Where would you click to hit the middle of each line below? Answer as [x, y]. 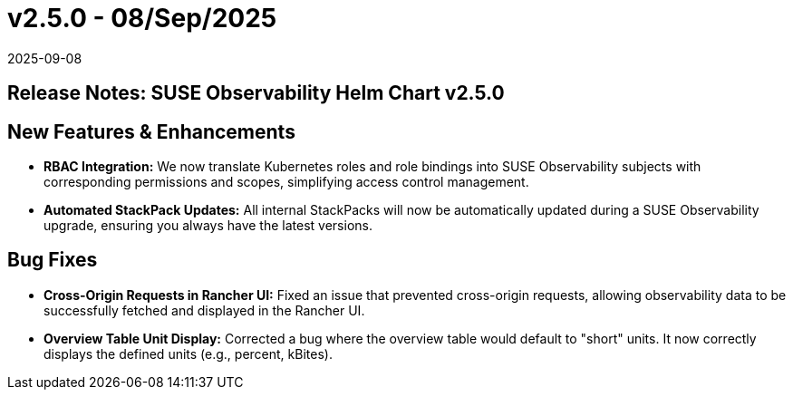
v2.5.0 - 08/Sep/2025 [142, 18]
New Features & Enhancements [151, 131]
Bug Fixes [53, 260]
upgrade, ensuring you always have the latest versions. [208, 226]
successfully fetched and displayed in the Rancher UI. [204, 310]
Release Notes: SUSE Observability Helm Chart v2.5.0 [256, 93]
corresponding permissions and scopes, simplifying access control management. [286, 182]
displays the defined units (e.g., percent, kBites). [188, 353]
